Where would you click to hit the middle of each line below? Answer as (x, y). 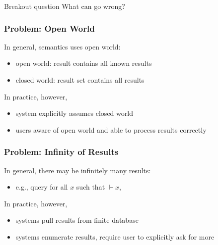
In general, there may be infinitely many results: (77, 170)
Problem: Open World (49, 28)
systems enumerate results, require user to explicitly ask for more (115, 236)
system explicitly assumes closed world (74, 113)
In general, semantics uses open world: (62, 46)
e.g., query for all (42, 187)
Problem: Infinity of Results (61, 152)
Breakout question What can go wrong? (65, 6)
